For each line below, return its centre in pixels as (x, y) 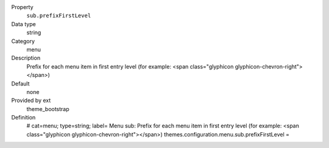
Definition (23, 118)
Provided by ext (31, 101)
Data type (23, 24)
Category (23, 41)
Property (22, 7)
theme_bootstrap (48, 109)
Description (26, 58)
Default (20, 83)
